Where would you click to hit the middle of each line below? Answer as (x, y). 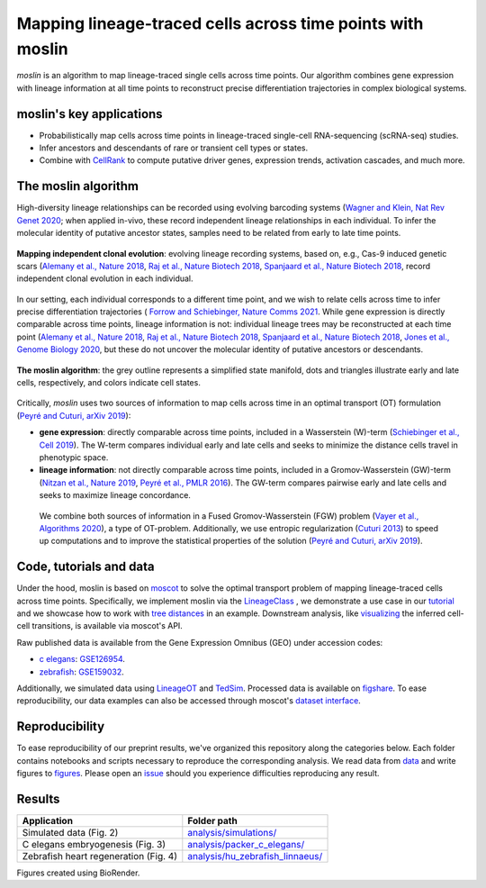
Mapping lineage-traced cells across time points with (220, 23)
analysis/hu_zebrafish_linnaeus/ (255, 856)
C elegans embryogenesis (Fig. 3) (94, 844)
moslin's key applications (90, 114)
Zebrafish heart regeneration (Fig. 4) (99, 856)
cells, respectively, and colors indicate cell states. (109, 383)
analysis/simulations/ (232, 832)
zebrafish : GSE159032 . (82, 672)
